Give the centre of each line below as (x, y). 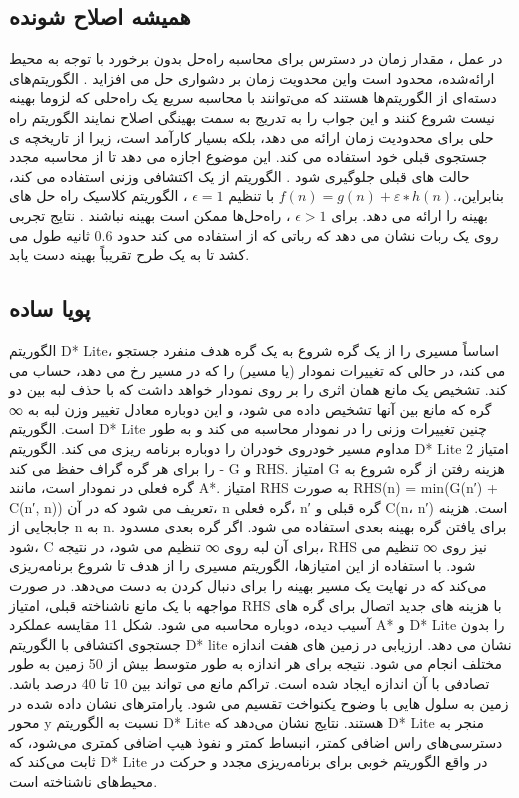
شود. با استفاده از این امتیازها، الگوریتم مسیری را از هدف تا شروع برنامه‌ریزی (242, 565)
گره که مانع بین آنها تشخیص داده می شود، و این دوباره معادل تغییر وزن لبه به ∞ (250, 408)
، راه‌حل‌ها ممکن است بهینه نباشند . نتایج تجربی (150, 214)
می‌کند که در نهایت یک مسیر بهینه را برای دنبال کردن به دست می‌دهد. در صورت (248, 585)
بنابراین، (480, 195)
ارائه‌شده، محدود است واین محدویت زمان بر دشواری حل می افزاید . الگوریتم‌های (252, 77)
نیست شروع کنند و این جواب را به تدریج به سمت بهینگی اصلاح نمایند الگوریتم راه (252, 116)
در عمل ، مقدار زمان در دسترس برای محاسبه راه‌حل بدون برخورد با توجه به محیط (256, 58)
